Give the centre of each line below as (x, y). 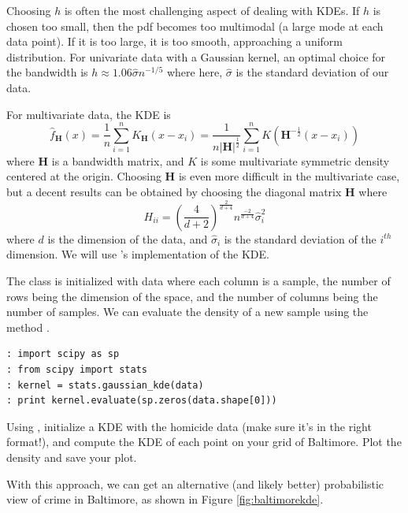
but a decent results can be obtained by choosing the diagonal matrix (174, 191)
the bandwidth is (47, 72)
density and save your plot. (72, 457)
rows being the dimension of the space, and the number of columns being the (192, 296)
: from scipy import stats (77, 370)
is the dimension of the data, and (128, 238)
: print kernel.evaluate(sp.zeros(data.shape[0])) (142, 401)
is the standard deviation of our (312, 72)
